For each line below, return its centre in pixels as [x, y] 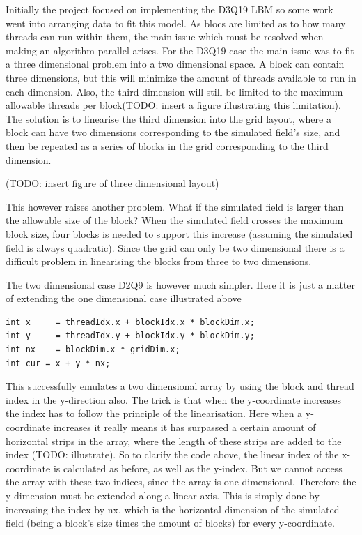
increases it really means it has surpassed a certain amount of [184, 427]
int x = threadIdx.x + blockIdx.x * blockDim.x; [130, 322]
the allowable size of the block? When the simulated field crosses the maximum [174, 220]
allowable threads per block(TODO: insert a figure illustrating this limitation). [173, 105]
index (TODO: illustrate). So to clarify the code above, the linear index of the [172, 454]
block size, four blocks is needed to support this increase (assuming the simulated [179, 233]
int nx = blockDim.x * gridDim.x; [93, 350]
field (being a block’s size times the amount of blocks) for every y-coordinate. [170, 523]
